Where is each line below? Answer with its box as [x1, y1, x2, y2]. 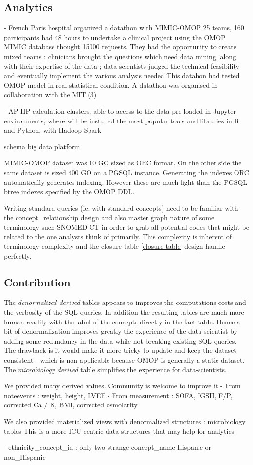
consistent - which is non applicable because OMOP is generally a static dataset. [4, 355, 245, 365]
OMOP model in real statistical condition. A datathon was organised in [4, 80, 218, 90]
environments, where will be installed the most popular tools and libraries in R [4, 115, 239, 125]
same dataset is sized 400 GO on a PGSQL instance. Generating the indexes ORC [4, 167, 249, 177]
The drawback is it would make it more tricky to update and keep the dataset [4, 345, 236, 355]
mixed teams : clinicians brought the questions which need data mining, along [4, 51, 236, 61]
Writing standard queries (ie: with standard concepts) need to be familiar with [4, 202, 238, 213]
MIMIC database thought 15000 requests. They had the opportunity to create [4, 41, 236, 52]
